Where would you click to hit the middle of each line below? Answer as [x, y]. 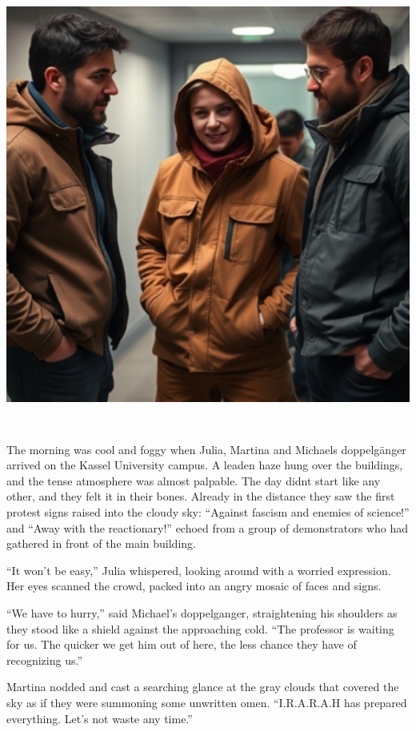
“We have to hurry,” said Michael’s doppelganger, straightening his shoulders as [202, 612]
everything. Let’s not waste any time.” [100, 718]
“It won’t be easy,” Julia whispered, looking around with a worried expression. [199, 570]
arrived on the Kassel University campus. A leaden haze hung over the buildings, [205, 465]
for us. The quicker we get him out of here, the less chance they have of [182, 644]
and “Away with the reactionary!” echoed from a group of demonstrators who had [208, 527]
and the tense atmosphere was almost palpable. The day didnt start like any [194, 480]
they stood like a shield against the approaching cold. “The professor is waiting [200, 628]
